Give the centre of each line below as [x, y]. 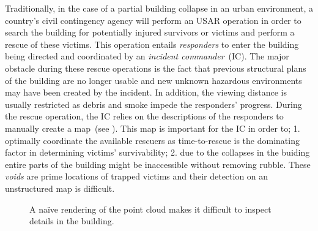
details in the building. [72, 221]
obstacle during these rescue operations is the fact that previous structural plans [156, 68]
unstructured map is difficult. [60, 188]
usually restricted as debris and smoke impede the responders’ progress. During [153, 104]
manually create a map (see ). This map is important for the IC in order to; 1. [153, 128]
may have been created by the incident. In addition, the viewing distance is [146, 92]
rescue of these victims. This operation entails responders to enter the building [152, 44]
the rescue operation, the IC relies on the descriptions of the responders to [144, 116]
